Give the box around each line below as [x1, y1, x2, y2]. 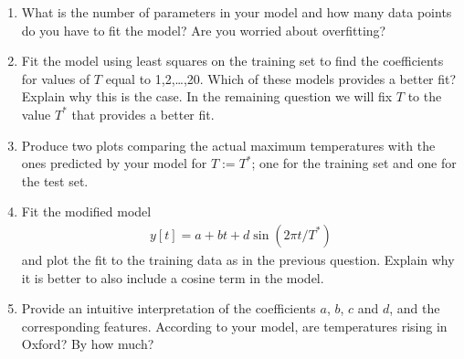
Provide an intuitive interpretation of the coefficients [21, 299, 316, 318]
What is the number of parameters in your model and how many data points [21, 3, 452, 21]
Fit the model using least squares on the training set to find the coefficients [21, 51, 444, 70]
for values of [21, 69, 90, 88]
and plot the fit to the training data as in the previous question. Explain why [21, 249, 455, 269]
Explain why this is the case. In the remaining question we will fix [21, 87, 393, 106]
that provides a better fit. [71, 104, 215, 123]
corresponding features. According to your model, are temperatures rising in [21, 316, 448, 335]
